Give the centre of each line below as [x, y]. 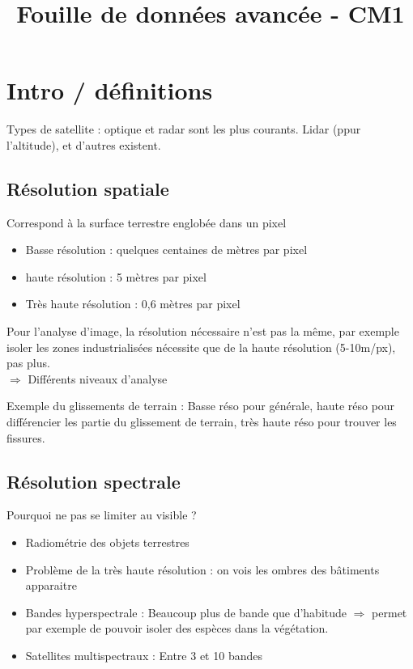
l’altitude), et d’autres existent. [84, 144]
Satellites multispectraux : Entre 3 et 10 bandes [144, 655]
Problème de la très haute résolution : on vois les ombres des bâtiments [202, 569]
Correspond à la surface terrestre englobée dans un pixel [147, 222]
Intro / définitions [110, 90]
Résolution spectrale [94, 481]
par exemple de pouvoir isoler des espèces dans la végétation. [177, 628]
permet [390, 612]
